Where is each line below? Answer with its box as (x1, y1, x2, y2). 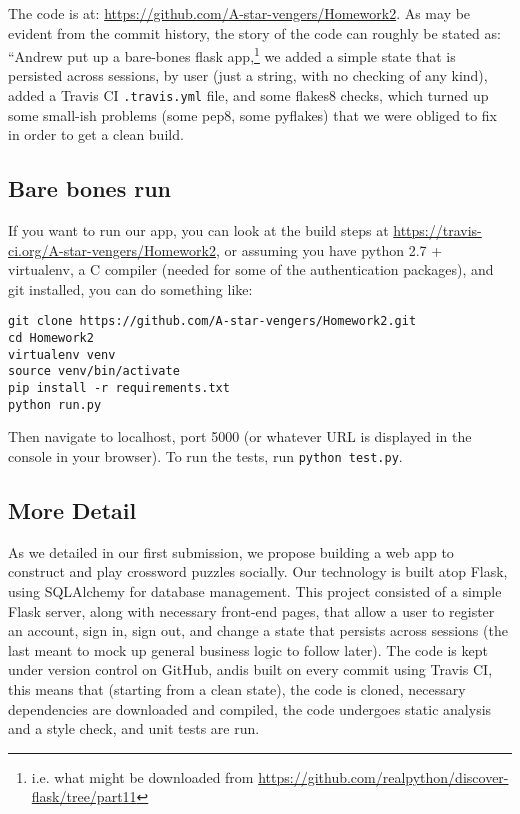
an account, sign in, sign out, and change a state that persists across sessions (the (8, 620, 508, 641)
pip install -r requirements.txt (8, 381, 230, 396)
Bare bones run (8, 173, 172, 204)
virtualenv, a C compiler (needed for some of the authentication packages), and (8, 259, 494, 280)
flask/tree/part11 (31, 786, 137, 807)
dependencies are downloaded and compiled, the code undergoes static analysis (8, 698, 492, 719)
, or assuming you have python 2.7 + (215, 239, 443, 260)
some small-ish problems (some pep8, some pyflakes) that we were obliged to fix (8, 104, 497, 125)
